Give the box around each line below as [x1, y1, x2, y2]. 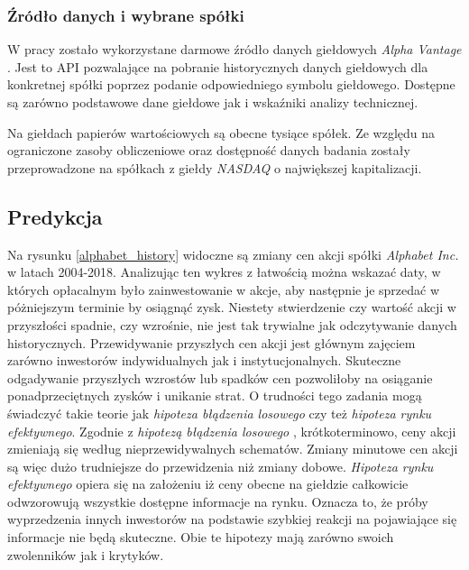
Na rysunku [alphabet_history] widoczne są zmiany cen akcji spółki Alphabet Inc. [7, 244, 459, 263]
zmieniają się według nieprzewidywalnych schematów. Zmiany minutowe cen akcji [7, 439, 458, 458]
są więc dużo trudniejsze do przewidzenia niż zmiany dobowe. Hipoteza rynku [7, 456, 434, 475]
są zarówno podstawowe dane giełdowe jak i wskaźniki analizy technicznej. [7, 93, 418, 111]
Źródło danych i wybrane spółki [7, 4, 244, 26]
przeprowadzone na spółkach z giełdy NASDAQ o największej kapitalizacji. [7, 158, 422, 177]
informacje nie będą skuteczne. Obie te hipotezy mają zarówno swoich [7, 528, 394, 547]
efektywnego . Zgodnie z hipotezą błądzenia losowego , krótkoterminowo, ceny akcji [7, 421, 456, 440]
